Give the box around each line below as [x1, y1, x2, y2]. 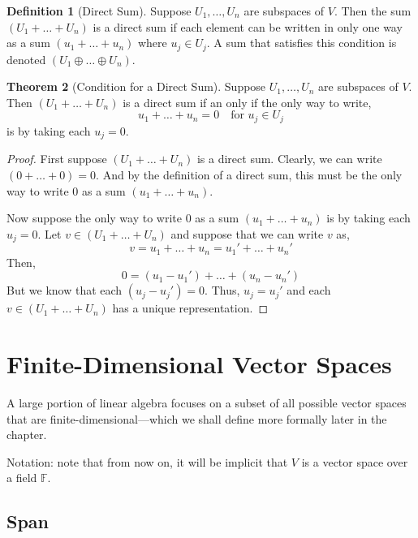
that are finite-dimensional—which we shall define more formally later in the [6, 410, 387, 427]
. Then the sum [334, 2, 412, 19]
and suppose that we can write [170, 225, 324, 242]
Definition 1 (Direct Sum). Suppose [6, 2, 192, 19]
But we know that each [6, 282, 123, 299]
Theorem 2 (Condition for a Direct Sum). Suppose [6, 78, 266, 95]
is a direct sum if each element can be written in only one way [93, 18, 403, 35]
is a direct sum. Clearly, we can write [196, 150, 382, 167]
